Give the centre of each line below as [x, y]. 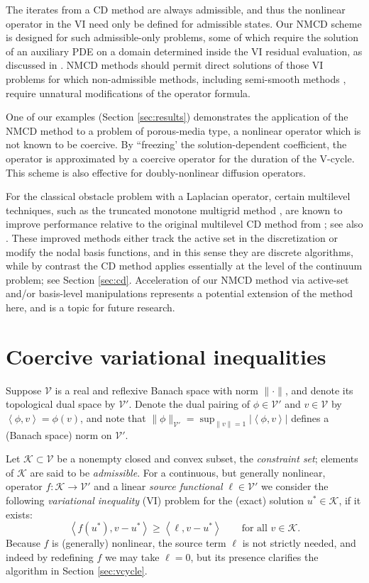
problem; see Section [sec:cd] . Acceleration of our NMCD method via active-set [177, 279]
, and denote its [319, 390]
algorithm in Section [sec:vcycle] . [77, 571]
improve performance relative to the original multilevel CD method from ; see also [184, 224]
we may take [132, 556]
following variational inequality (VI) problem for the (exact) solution [155, 500]
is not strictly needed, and [299, 543]
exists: [19, 514]
